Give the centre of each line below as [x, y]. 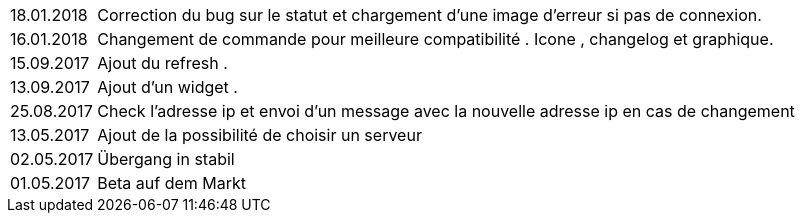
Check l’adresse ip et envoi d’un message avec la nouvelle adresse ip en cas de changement [446, 111]
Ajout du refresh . [162, 63]
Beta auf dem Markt [172, 183]
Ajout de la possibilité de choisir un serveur [259, 135]
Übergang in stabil [166, 159]
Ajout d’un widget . [167, 87]
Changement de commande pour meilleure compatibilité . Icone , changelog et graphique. [435, 39]
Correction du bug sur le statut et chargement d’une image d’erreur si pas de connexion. [429, 15]
